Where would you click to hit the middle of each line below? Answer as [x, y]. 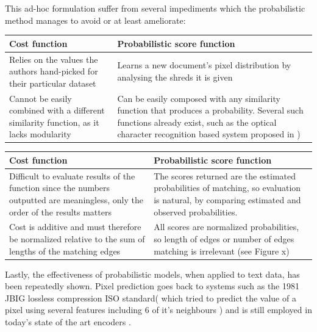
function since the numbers [60, 188]
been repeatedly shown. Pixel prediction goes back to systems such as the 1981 [152, 286]
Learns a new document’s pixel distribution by [204, 65]
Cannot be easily [41, 98]
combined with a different [57, 110]
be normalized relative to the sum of [77, 239]
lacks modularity [40, 134]
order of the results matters [60, 211]
